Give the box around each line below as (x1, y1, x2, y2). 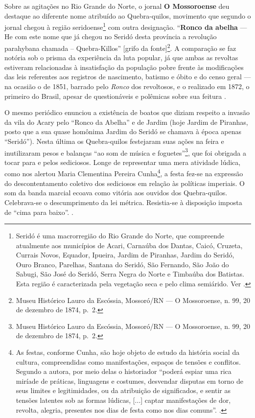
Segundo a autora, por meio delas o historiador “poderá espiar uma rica (16, 366, 232, 376)
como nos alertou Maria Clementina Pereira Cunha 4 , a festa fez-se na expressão (4, 167, 243, 179)
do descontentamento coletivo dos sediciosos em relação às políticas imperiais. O (4, 178, 245, 188)
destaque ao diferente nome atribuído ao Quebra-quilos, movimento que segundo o (4, 10, 251, 21)
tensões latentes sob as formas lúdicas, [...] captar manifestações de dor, (16, 395, 231, 405)
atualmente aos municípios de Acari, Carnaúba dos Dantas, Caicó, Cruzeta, (16, 240, 243, 250)
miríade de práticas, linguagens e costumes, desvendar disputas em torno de (16, 375, 244, 386)
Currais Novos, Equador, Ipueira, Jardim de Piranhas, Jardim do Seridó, (16, 250, 234, 260)
